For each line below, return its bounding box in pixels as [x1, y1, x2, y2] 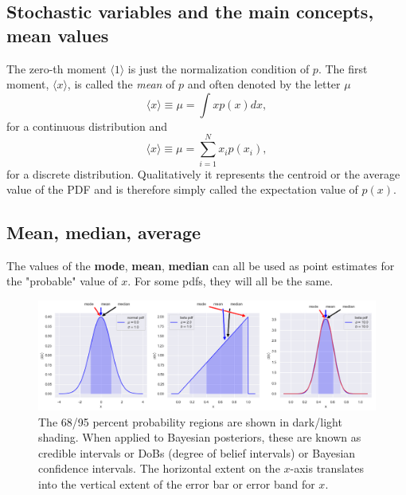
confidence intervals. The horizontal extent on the [38, 460, 280, 477]
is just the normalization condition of [127, 60, 310, 77]
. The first [318, 60, 368, 77]
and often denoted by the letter [187, 76, 341, 92]
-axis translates [290, 460, 364, 477]
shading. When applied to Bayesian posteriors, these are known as [38, 429, 361, 446]
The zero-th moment [6, 60, 107, 77]
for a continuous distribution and [6, 117, 168, 134]
